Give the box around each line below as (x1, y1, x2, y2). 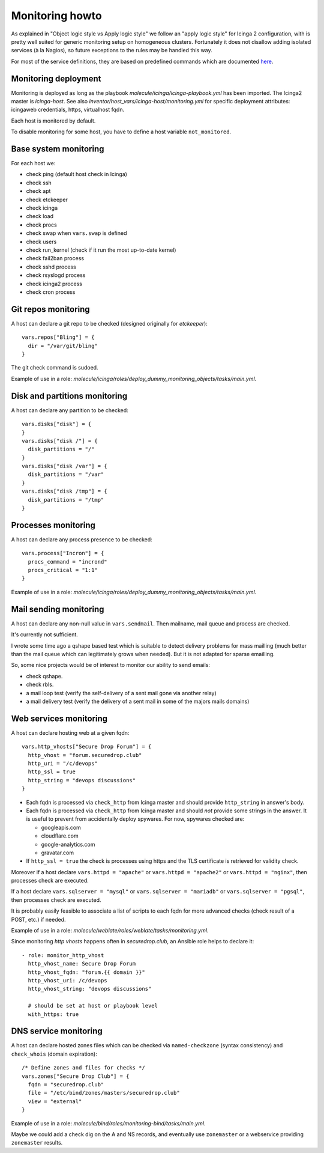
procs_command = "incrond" (28, 558, 107, 565)
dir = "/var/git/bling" (28, 342, 98, 349)
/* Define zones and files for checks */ (22, 1064, 145, 1071)
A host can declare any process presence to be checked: (11, 535, 152, 543)
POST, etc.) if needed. (11, 916, 66, 923)
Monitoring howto (11, 9, 102, 22)
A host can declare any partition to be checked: (11, 406, 128, 414)
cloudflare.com (41, 832, 79, 839)
